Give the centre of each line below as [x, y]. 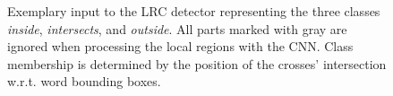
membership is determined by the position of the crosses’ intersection [197, 63]
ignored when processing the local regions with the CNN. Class [180, 46]
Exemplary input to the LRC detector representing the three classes [194, 11]
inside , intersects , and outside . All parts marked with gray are [177, 28]
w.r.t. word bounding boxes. [84, 81]
